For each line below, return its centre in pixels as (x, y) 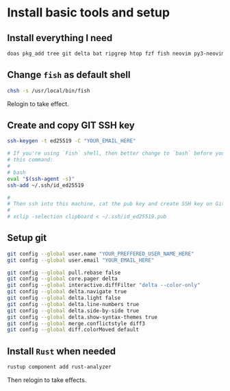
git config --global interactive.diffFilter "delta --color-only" (104, 286)
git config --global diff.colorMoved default (73, 330)
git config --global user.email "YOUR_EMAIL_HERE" (81, 260)
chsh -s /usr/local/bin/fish (49, 90)
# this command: (30, 160)
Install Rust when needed (62, 351)
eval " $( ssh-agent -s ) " (41, 179)
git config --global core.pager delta (62, 279)
